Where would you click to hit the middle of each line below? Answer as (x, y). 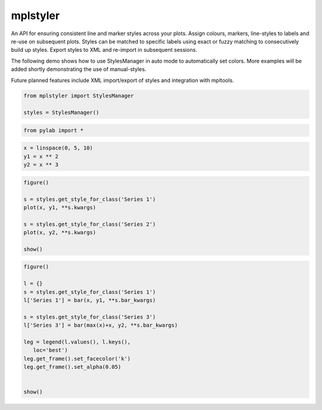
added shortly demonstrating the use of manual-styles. (79, 69)
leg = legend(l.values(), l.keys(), (77, 342)
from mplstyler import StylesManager (79, 96)
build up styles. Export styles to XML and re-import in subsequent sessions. (104, 50)
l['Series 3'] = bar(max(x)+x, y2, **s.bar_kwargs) (101, 325)
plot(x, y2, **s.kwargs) (60, 233)
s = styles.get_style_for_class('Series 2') (90, 224)
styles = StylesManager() (61, 113)
